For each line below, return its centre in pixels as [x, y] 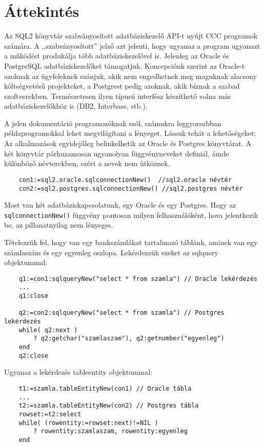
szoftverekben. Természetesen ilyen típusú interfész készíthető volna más [118, 96]
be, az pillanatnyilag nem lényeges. [59, 225]
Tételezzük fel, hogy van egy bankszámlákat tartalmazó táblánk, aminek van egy [131, 242]
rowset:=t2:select [50, 414]
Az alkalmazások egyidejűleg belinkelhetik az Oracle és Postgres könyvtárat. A [128, 143]
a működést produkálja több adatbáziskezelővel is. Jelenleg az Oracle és [117, 56]
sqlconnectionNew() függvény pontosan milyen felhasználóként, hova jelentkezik [131, 215]
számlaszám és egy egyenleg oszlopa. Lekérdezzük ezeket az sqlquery [111, 252]
